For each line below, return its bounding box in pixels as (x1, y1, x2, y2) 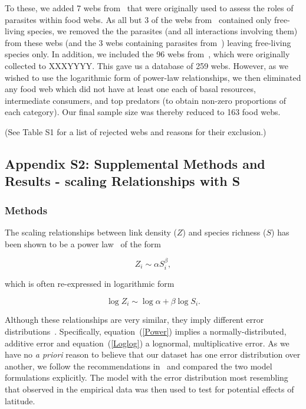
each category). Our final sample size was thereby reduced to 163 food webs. (5, 106, 281, 118)
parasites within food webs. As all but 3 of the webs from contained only (5, 13, 272, 25)
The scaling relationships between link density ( (5, 225, 177, 238)
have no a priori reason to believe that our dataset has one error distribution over (5, 348, 301, 361)
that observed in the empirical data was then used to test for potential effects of (5, 382, 294, 395)
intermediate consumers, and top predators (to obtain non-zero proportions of (5, 94, 287, 106)
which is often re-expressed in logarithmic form (5, 277, 175, 290)
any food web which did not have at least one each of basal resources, (5, 83, 256, 95)
